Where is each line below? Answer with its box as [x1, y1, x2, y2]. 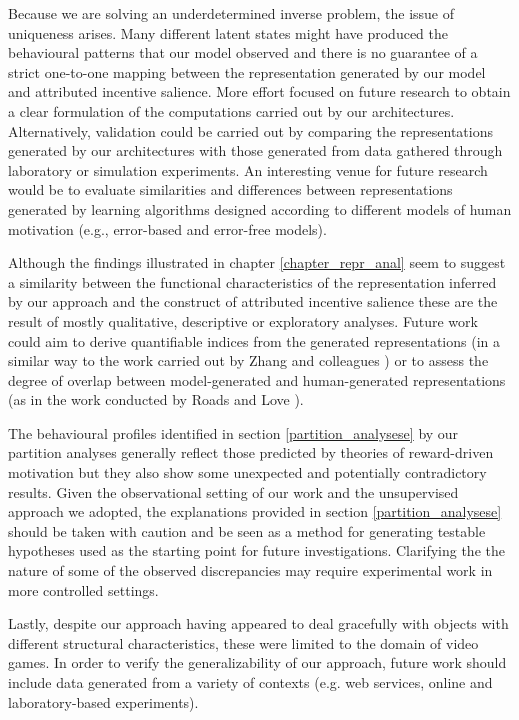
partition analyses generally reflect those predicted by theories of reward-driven [8, 442, 494, 463]
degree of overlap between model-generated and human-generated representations [8, 369, 506, 390]
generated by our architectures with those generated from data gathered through [8, 140, 503, 161]
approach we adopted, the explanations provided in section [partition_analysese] [8, 501, 502, 522]
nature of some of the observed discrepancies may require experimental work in [8, 560, 493, 581]
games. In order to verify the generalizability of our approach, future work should [8, 652, 507, 673]
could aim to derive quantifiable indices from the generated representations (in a [8, 330, 500, 351]
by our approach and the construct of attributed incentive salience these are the [8, 291, 498, 312]
